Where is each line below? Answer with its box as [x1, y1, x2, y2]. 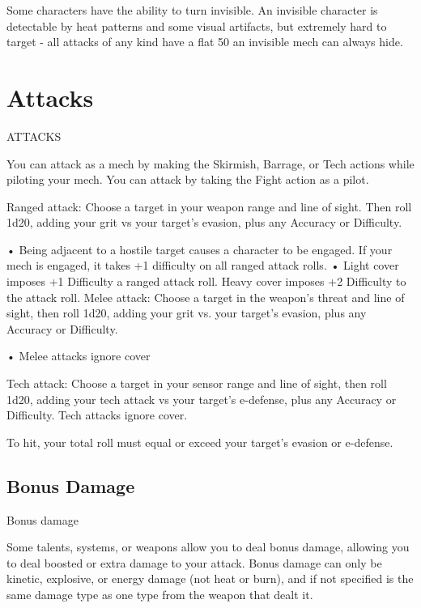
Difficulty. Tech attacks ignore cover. [6, 406, 188, 423]
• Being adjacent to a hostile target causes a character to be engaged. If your [6, 240, 393, 257]
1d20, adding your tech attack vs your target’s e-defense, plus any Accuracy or [6, 390, 397, 407]
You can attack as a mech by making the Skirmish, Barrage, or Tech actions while [6, 155, 415, 172]
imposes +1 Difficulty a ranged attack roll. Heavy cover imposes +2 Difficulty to [6, 273, 406, 290]
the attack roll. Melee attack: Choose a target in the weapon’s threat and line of [6, 288, 405, 305]
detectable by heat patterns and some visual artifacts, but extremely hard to [6, 17, 387, 34]
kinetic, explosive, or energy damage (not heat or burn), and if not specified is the [6, 570, 414, 587]
